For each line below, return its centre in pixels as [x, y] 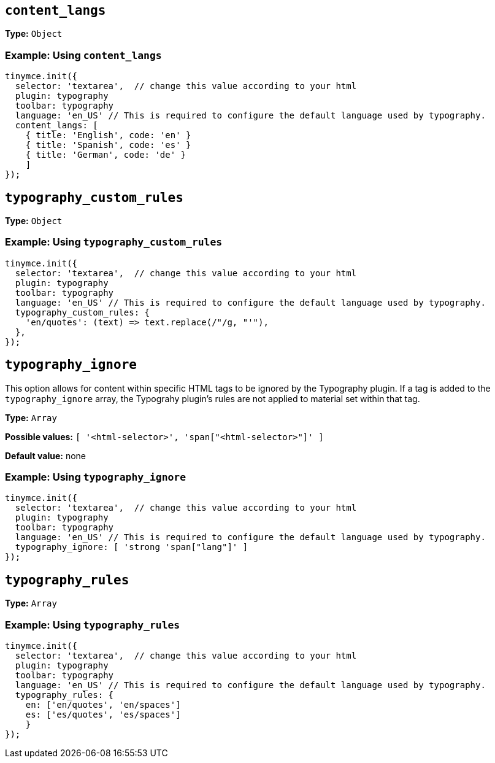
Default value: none [45, 455]
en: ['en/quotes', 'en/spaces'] [103, 704]
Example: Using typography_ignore [96, 477]
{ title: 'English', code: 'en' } [108, 135]
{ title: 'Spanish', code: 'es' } [108, 145]
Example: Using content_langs [83, 55]
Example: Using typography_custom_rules [114, 242]
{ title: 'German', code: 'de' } [106, 155]
